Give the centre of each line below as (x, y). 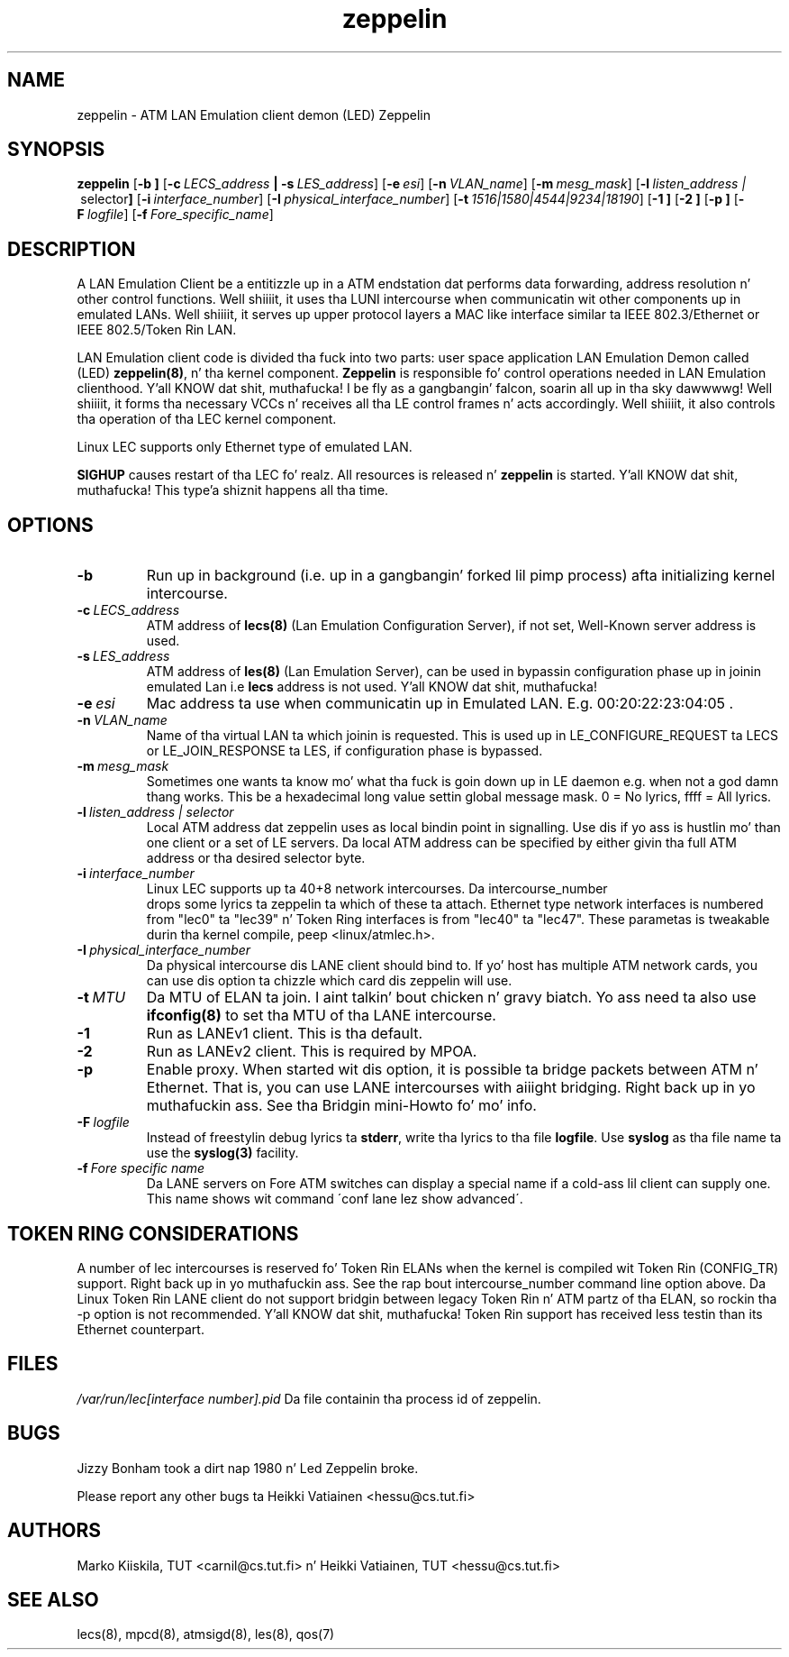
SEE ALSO (53, 1599)
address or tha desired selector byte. (256, 858)
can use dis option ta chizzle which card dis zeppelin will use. (329, 981)
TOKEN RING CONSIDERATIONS (153, 1233)
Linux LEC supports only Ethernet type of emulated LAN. (245, 447)
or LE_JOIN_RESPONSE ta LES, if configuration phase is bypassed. (345, 751)
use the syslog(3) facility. (222, 1153)
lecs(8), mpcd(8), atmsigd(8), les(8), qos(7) (206, 1634)
